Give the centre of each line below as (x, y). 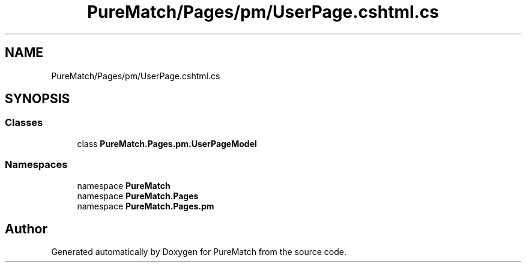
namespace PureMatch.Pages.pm (146, 206)
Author (26, 229)
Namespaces (36, 165)
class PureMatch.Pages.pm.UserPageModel (167, 143)
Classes (24, 123)
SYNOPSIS (38, 99)
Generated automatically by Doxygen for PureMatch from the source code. (199, 252)
